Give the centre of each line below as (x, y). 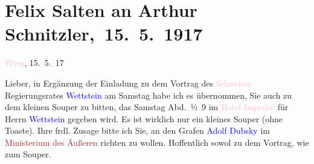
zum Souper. (28, 154)
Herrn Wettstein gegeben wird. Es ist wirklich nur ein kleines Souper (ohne (144, 118)
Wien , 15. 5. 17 (34, 63)
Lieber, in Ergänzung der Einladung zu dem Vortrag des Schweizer (128, 83)
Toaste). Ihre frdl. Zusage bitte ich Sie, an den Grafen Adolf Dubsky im (137, 130)
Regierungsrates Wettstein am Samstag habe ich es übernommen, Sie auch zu (149, 95)
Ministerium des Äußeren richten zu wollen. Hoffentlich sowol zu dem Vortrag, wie (157, 142)
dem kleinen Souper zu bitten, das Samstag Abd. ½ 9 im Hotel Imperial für (147, 107)
